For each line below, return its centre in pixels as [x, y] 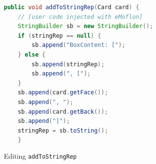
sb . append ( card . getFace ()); [63, 93]
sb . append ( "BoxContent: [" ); [78, 45]
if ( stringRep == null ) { [59, 36]
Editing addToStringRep [40, 156]
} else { [31, 54]
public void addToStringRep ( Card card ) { [72, 7]
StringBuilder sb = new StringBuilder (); [85, 26]
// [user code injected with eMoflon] [80, 17]
